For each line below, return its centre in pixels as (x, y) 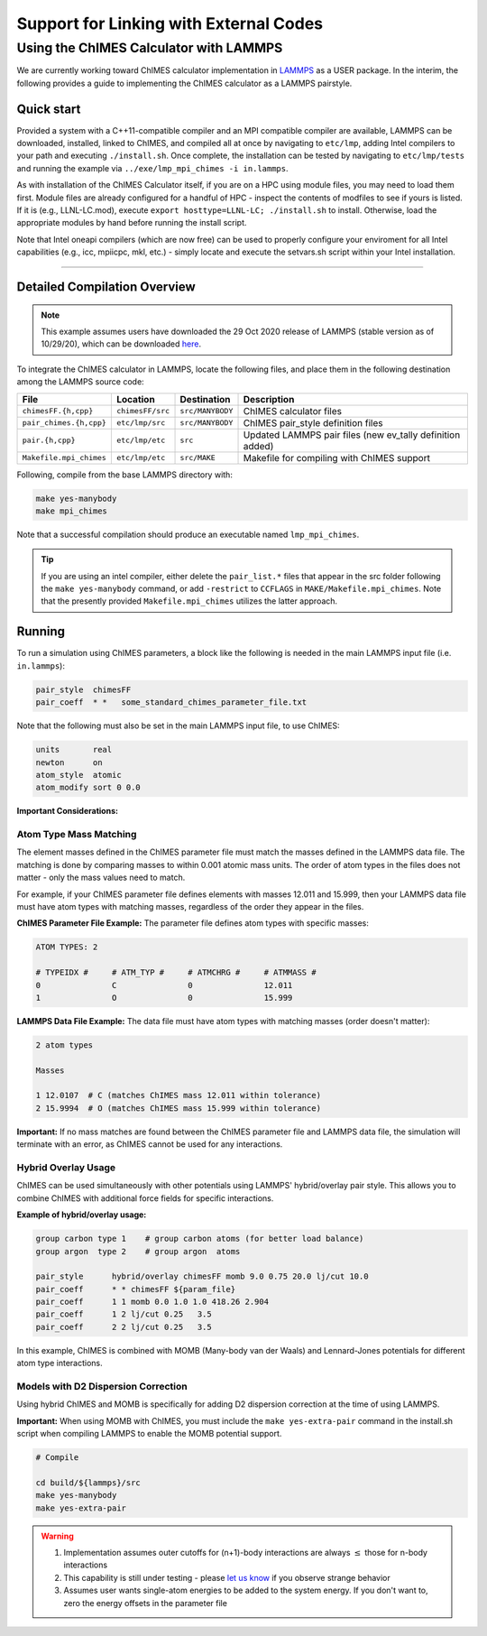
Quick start (49, 109)
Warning (57, 1536)
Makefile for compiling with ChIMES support (336, 458)
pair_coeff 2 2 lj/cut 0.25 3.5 (124, 1327)
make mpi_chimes (72, 511)
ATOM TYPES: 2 (67, 947)
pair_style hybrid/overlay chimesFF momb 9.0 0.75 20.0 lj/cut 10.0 (202, 1276)
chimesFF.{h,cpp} (58, 411)
